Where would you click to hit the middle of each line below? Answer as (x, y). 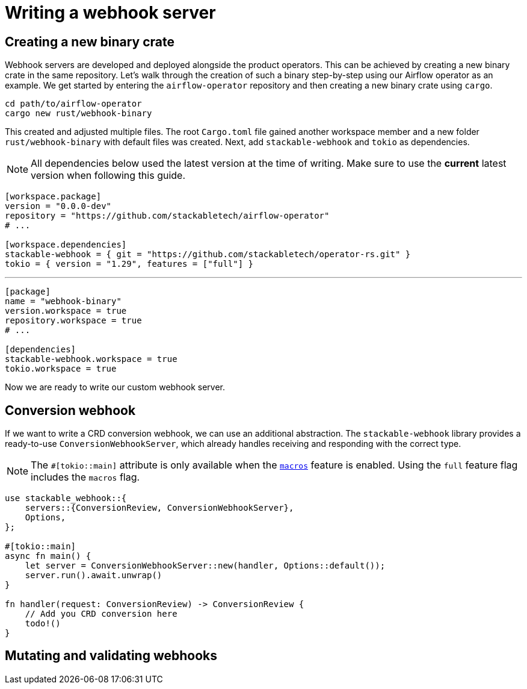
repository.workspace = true (73, 321)
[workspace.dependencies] (66, 245)
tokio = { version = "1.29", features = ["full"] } (129, 264)
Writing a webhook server (110, 13)
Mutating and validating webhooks (111, 656)
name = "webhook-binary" (63, 301)
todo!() (43, 624)
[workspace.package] (53, 197)
